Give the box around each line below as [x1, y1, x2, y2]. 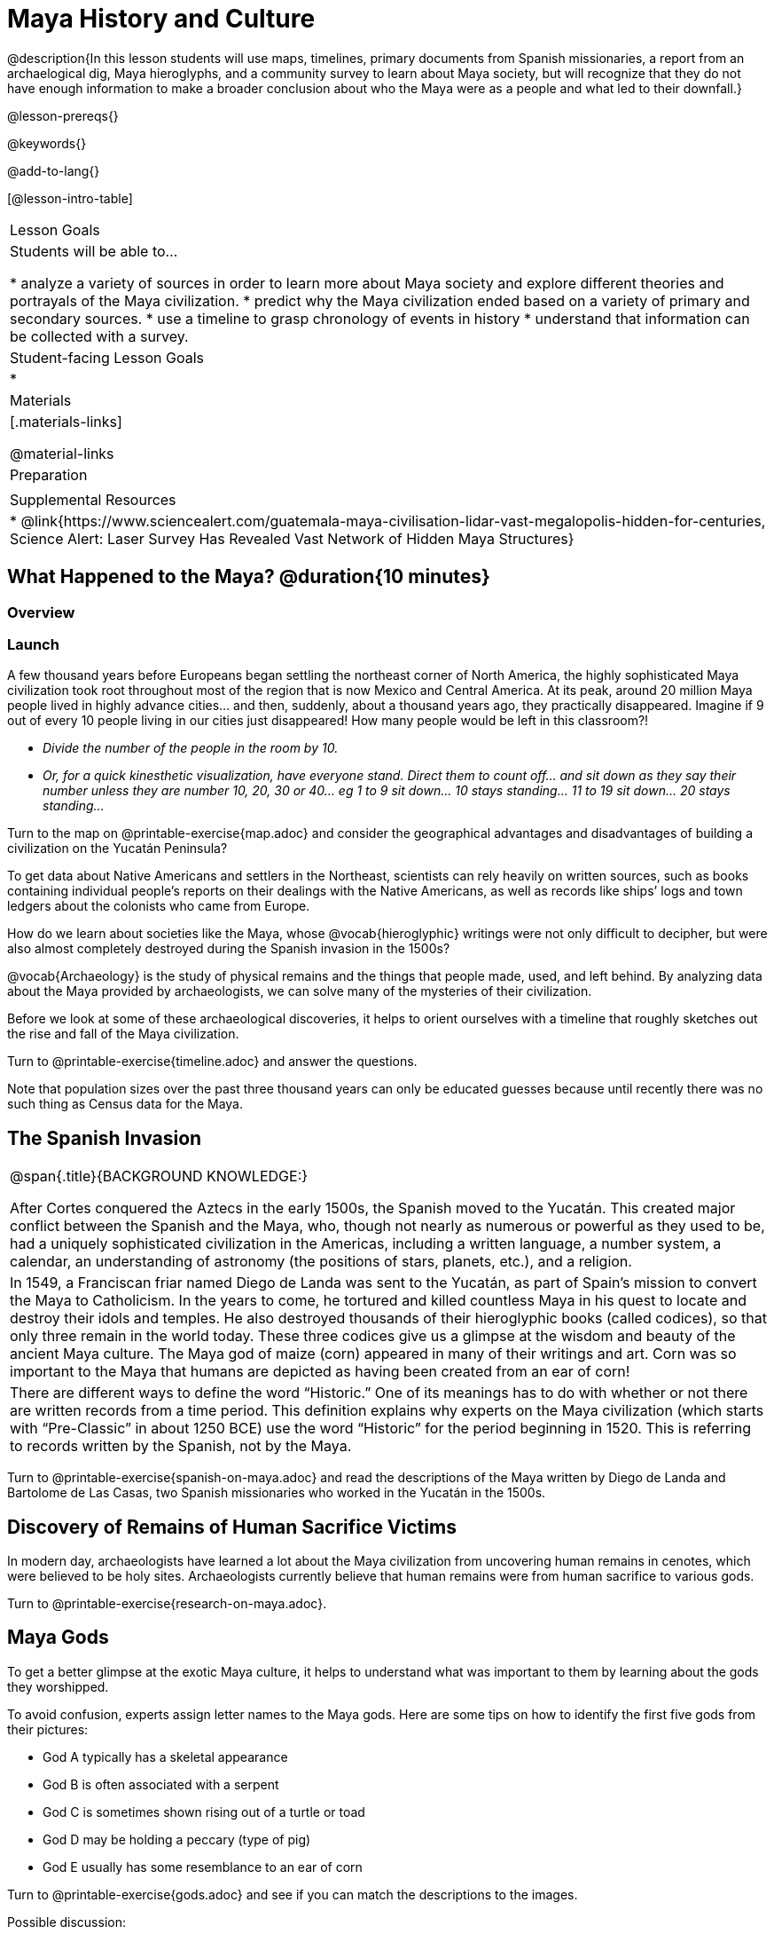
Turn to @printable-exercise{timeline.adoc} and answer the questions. [7, 1054, 418, 1070]
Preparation [10, 465, 88, 484]
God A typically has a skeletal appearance [43, 1748, 288, 1764]
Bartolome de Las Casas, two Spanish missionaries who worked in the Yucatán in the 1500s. [7, 1485, 546, 1501]
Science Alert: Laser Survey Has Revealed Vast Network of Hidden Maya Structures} [10, 529, 575, 548]
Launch [7, 635, 59, 653]
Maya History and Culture [7, 4, 316, 34]
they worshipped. [7, 1678, 109, 1694]
